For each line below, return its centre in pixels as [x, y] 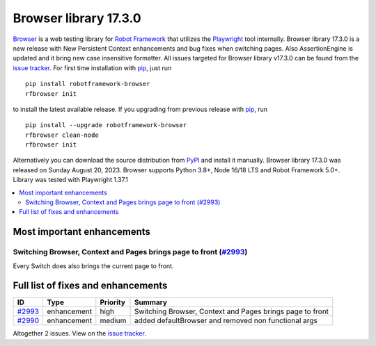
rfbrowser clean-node [62, 135]
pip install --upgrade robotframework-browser [106, 125]
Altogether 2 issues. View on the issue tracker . [79, 333]
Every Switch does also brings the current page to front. [93, 266]
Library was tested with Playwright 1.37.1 [70, 180]
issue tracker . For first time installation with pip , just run [92, 68]
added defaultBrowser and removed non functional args [226, 321]
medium [113, 321]
